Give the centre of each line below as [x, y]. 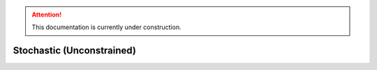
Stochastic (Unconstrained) [74, 51]
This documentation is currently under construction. [106, 27]
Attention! [47, 15]
